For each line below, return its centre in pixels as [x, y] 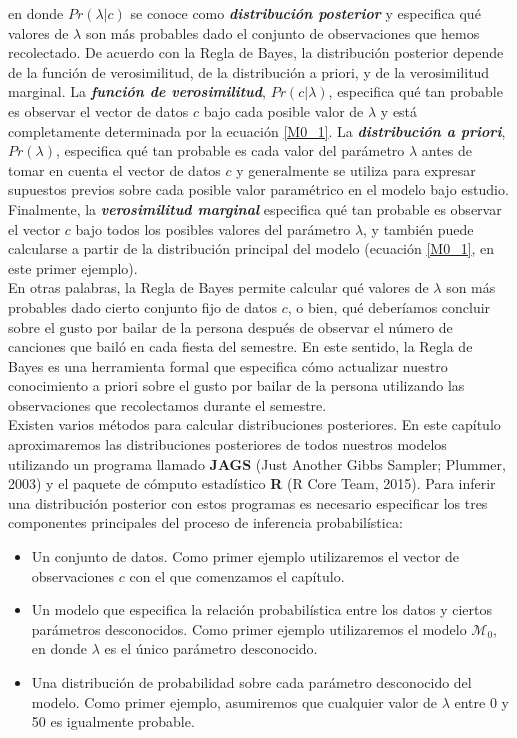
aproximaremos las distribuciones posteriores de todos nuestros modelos [227, 444]
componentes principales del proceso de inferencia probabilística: [205, 522]
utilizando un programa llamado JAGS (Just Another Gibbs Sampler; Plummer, [257, 463]
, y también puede [418, 228]
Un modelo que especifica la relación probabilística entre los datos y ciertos [261, 609]
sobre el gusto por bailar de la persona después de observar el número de [230, 326]
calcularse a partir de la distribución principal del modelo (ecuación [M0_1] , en [251, 248]
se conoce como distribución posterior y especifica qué [305, 13]
